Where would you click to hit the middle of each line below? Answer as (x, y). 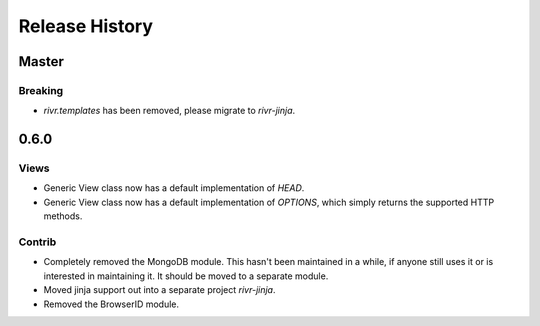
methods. (63, 216)
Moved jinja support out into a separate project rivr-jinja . (159, 290)
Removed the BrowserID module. (111, 304)
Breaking (41, 90)
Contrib (37, 242)
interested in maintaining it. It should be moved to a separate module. (186, 276)
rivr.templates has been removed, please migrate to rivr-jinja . (169, 111)
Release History (86, 26)
